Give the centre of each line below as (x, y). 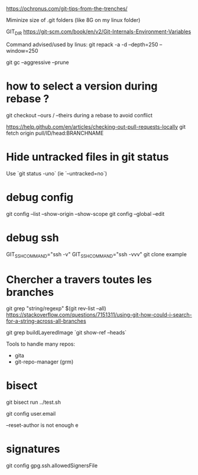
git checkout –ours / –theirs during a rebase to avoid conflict (79, 115)
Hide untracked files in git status (87, 157)
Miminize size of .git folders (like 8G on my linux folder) (73, 20)
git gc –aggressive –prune (38, 62)
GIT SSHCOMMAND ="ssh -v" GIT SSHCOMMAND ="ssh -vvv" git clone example (97, 255)
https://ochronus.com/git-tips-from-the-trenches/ (67, 9)
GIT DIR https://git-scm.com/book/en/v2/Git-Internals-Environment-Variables (99, 32)
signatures (33, 449)
